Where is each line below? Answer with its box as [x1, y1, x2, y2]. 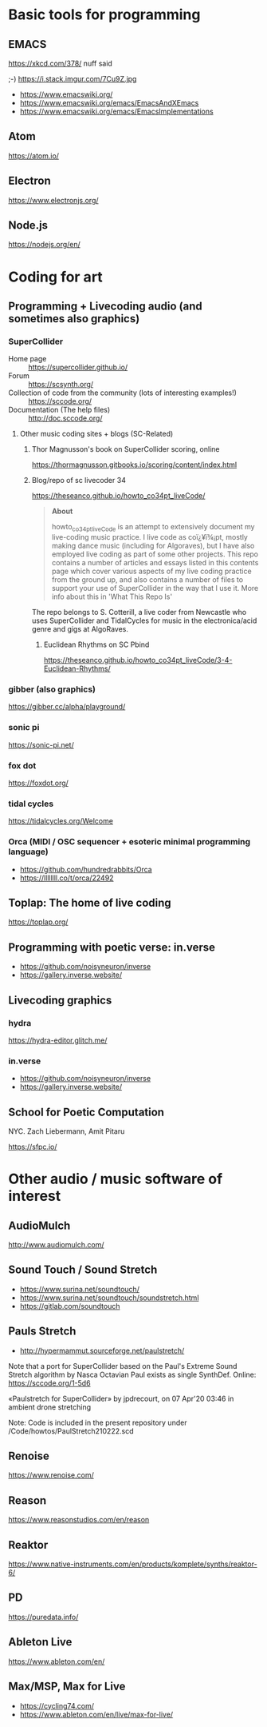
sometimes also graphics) [8, 312, 140, 325]
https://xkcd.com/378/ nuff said [8, 58, 113, 68]
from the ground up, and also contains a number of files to [51, 575, 244, 584]
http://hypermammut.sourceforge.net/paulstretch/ [19, 1346, 185, 1355]
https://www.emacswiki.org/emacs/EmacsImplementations [19, 106, 214, 116]
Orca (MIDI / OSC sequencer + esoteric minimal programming [8, 836, 251, 848]
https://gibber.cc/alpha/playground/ [8, 702, 126, 712]
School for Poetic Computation [8, 1105, 165, 1119]
